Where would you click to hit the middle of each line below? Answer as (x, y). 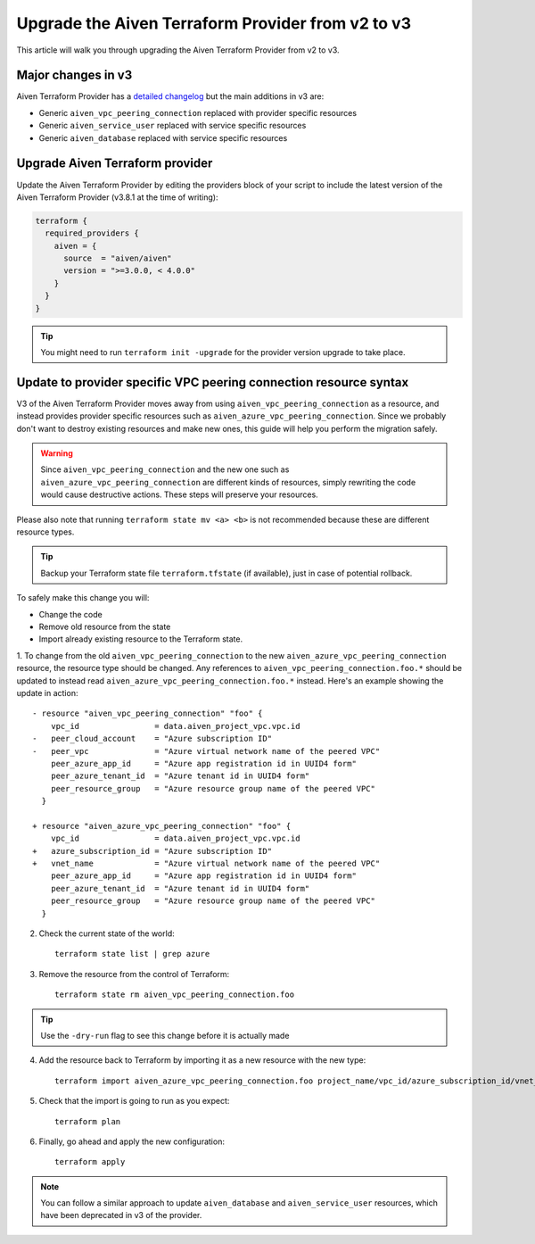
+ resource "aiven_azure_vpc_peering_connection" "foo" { (162, 826)
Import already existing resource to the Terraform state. (141, 639)
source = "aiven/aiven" (118, 258)
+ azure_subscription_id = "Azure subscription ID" (152, 851)
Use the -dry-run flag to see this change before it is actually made (165, 1035)
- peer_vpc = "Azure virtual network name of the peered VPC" (206, 751)
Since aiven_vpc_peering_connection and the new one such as (165, 469)
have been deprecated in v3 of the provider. (121, 1215)
